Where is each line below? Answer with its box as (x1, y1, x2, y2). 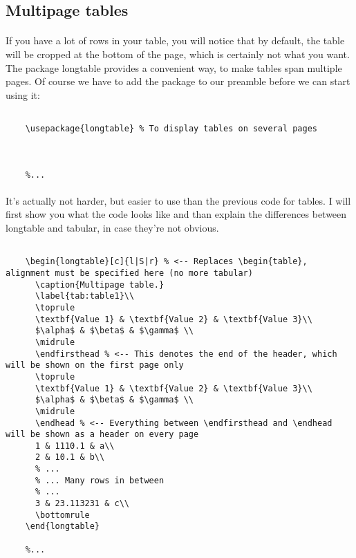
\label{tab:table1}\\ (35, 291, 135, 301)
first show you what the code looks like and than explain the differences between (6, 207, 347, 221)
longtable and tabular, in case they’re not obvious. (6, 221, 219, 235)
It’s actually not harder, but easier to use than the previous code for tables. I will (6, 193, 351, 207)
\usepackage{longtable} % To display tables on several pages (25, 124, 318, 133)
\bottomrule (35, 510, 90, 520)
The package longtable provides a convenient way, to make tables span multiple (6, 60, 342, 75)
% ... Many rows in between (35, 475, 165, 485)
